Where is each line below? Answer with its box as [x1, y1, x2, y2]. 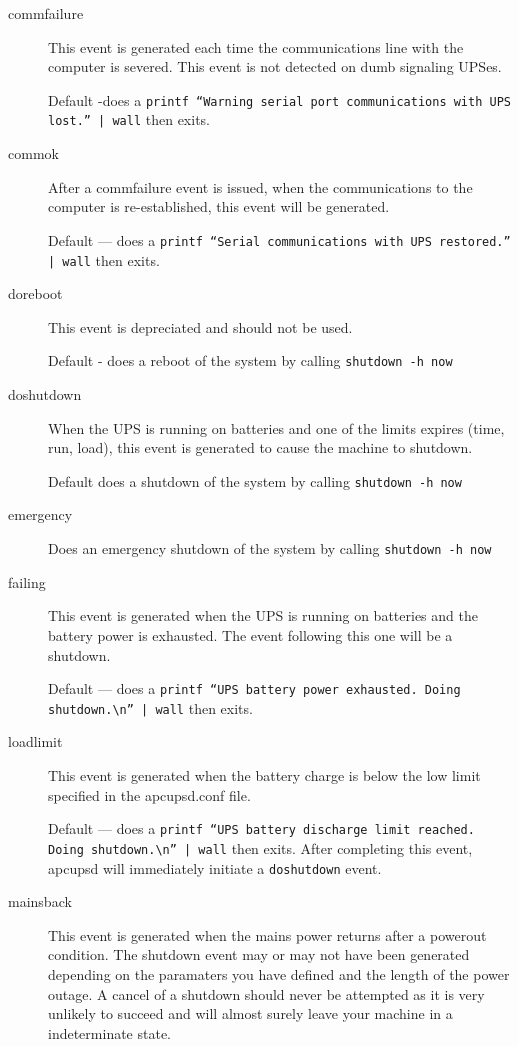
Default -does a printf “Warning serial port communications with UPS [48, 89, 511, 110]
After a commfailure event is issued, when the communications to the [48, 176, 473, 197]
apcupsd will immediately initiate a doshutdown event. [48, 857, 382, 878]
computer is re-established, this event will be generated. [48, 196, 390, 217]
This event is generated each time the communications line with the [48, 36, 464, 57]
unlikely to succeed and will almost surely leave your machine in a [48, 1003, 453, 1024]
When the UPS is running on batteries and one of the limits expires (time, [48, 417, 505, 438]
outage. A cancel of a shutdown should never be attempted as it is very [48, 983, 485, 1004]
